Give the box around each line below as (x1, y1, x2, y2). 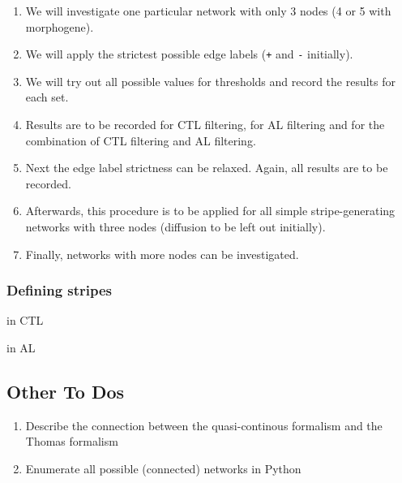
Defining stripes (6, 280, 113, 300)
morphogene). (25, 18, 94, 35)
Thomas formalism (25, 433, 118, 450)
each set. (25, 88, 69, 106)
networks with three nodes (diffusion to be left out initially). (25, 218, 326, 235)
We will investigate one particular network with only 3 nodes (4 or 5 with (25, 2, 391, 19)
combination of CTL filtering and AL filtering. (25, 132, 256, 149)
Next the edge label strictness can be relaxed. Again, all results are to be (25, 159, 388, 176)
